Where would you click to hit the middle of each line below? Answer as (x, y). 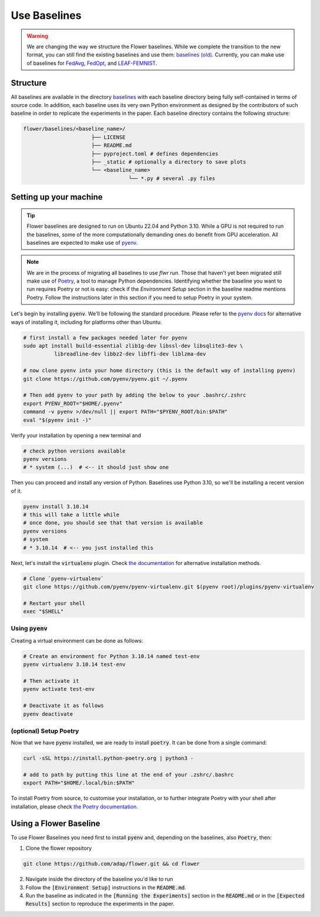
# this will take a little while (71, 515)
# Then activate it (51, 681)
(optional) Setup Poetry (45, 731)
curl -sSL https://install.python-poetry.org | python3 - (108, 758)
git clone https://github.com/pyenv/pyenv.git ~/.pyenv (105, 379)
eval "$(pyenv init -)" (58, 420)
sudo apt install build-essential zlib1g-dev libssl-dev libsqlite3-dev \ (133, 346)
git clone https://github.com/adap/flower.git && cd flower (112, 864)
